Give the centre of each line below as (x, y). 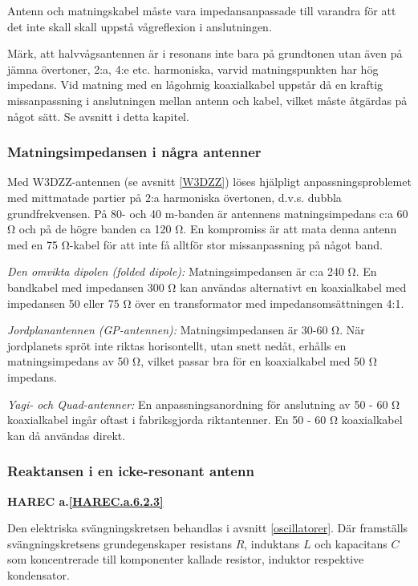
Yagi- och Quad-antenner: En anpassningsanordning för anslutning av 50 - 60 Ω (204, 404)
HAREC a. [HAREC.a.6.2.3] (85, 501)
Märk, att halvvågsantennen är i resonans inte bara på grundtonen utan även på (205, 53)
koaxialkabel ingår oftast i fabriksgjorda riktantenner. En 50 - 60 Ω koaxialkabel (205, 420)
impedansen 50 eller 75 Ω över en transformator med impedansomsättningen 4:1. (206, 303)
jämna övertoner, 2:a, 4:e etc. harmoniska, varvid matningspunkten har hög (193, 69)
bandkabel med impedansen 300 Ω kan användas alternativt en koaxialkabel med (207, 287)
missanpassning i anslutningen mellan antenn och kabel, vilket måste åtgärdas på (207, 100)
